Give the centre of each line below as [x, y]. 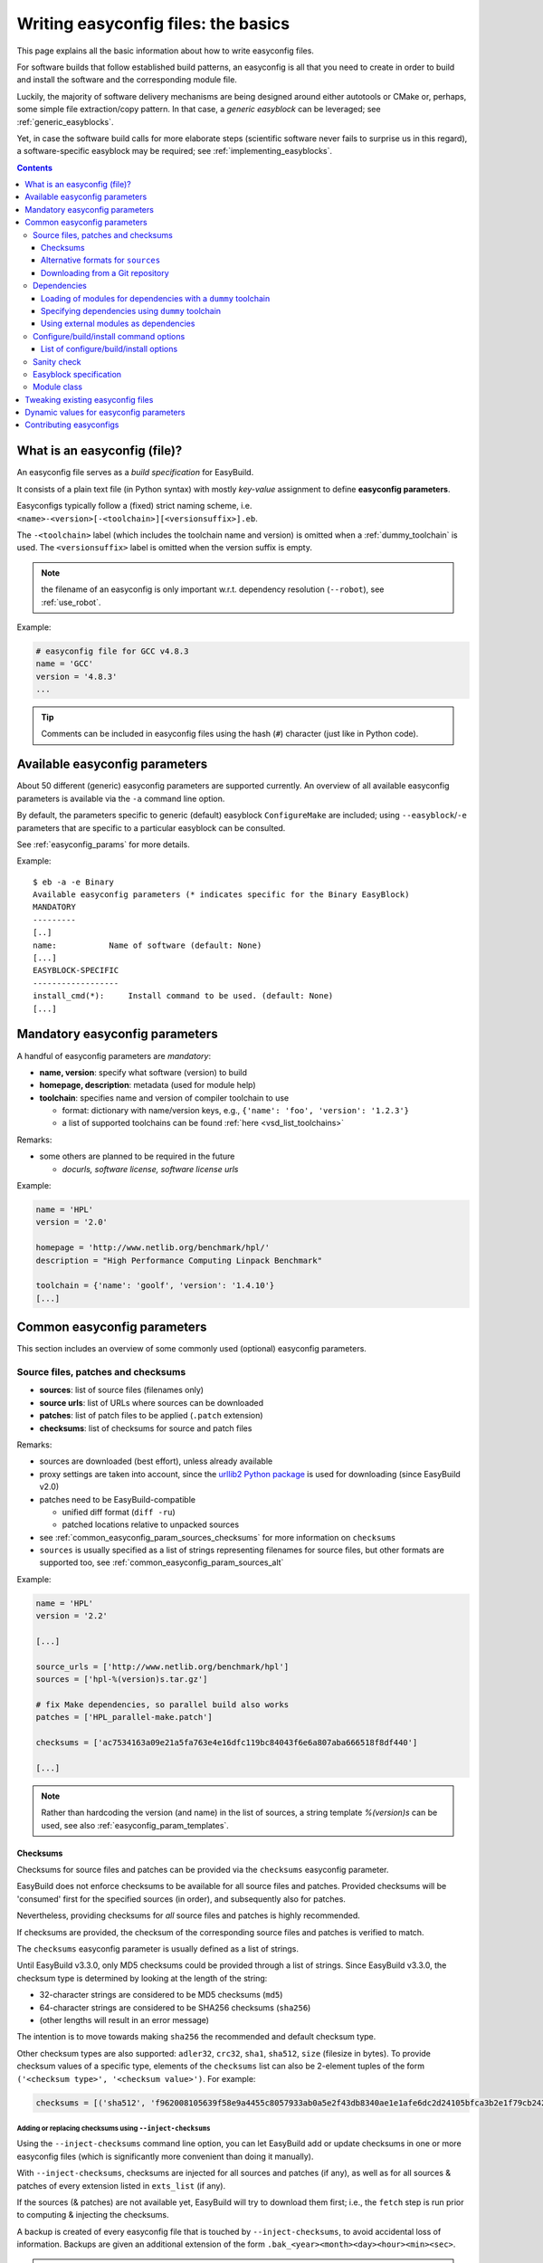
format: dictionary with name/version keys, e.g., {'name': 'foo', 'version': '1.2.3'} [236, 1111]
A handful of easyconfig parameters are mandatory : [114, 1055]
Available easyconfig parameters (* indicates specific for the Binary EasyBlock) [221, 895]
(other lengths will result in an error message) [124, 2020]
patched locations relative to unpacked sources [151, 1524]
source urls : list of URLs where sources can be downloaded [152, 1402]
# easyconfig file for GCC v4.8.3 [112, 651]
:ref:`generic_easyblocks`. [65, 121]
